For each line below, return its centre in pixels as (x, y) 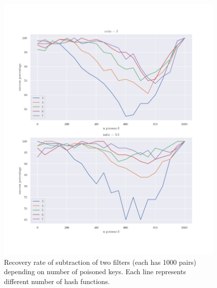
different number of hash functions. (57, 281)
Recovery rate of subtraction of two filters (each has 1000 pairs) (100, 262)
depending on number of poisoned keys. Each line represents (95, 271)
